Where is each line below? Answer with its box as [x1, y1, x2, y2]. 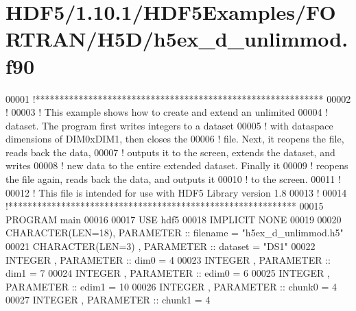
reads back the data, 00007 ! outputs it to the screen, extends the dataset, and [5, 145, 335, 159]
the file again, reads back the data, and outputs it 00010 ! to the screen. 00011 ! [5, 172, 341, 186]
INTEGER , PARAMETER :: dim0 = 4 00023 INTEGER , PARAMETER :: [5, 252, 331, 266]
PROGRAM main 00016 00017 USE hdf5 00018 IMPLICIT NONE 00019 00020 [5, 212, 342, 226]
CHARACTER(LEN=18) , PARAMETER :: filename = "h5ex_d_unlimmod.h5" [5, 225, 344, 240]
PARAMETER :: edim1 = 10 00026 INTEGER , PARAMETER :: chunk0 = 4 [5, 279, 337, 293]
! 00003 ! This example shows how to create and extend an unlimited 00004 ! [5, 105, 329, 119]
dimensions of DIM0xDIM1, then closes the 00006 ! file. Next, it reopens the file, [5, 132, 344, 146]
